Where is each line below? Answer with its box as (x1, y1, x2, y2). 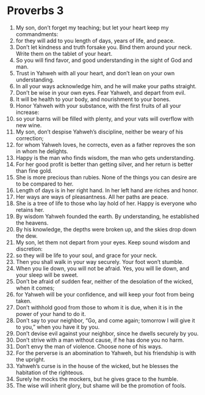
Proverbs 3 (7, 4, 64, 18)
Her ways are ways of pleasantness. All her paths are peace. (15, 193, 168, 200)
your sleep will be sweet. (15, 271, 79, 279)
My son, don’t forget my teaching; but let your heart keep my (15, 24, 169, 31)
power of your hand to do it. (15, 310, 86, 317)
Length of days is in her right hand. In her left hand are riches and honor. (15, 186, 198, 194)
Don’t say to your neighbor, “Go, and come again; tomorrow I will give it (15, 317, 195, 324)
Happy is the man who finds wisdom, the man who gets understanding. (15, 154, 195, 161)
